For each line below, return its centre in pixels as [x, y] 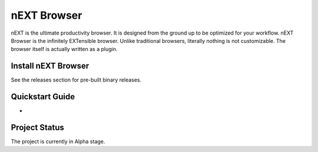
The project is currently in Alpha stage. [58, 141]
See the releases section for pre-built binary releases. [76, 80]
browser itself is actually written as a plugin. [64, 49]
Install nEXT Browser [50, 66]
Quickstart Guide [43, 97]
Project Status [38, 127]
